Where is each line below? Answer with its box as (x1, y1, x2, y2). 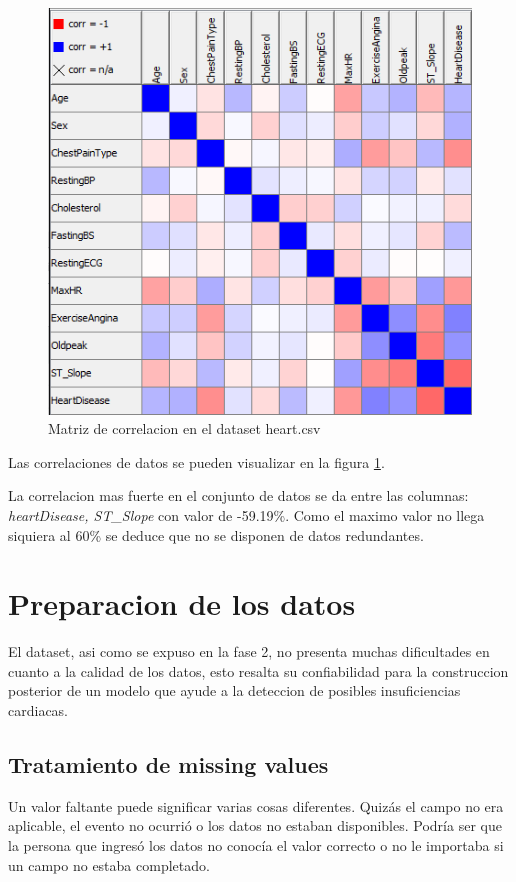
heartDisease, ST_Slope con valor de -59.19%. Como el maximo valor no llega (8, 504, 485, 525)
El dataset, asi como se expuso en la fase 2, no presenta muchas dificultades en (8, 641, 490, 662)
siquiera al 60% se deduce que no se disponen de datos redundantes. (8, 524, 424, 545)
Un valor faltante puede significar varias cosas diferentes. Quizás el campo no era (8, 795, 504, 816)
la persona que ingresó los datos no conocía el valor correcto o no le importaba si (8, 835, 504, 856)
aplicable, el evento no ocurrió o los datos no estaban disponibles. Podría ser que (8, 815, 502, 836)
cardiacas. (8, 700, 69, 721)
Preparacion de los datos (8, 583, 356, 624)
